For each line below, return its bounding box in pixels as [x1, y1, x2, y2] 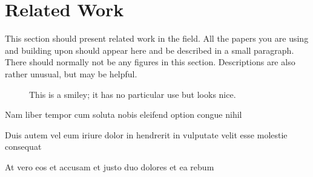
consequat [5, 140, 42, 153]
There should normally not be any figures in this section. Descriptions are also [5, 56, 295, 68]
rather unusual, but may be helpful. [5, 67, 137, 80]
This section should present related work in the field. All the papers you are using [5, 32, 309, 45]
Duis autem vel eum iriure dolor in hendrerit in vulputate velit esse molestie [5, 128, 288, 141]
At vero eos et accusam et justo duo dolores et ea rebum [5, 160, 214, 173]
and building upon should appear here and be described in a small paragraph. [5, 43, 294, 56]
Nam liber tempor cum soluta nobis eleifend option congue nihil [5, 108, 242, 121]
